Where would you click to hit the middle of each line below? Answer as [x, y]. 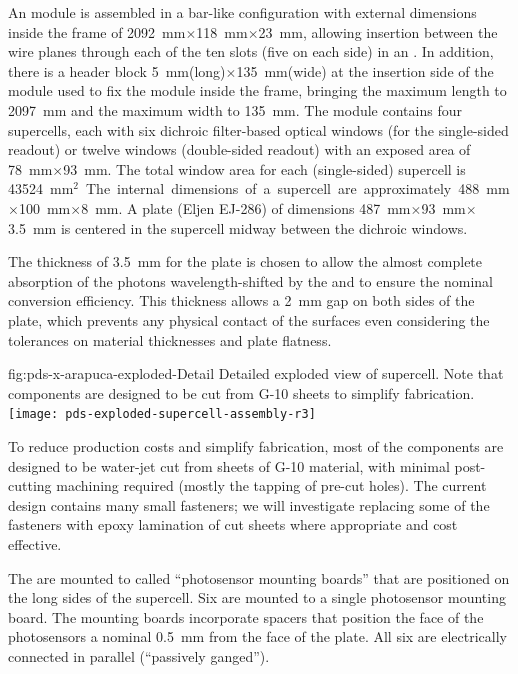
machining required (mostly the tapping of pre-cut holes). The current [271, 485]
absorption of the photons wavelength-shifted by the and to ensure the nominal [250, 280]
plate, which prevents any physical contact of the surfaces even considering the [249, 319]
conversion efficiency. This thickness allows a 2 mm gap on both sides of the [241, 300]
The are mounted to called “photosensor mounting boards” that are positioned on [259, 577]
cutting [30, 485]
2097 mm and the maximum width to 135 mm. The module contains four [235, 109]
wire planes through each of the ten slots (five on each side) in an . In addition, [251, 51]
